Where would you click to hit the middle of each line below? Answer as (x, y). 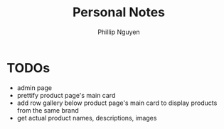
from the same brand (48, 110)
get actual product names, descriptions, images (87, 118)
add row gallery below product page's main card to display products (117, 103)
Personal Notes (119, 12)
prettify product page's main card (66, 95)
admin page (34, 88)
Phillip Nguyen (119, 32)
